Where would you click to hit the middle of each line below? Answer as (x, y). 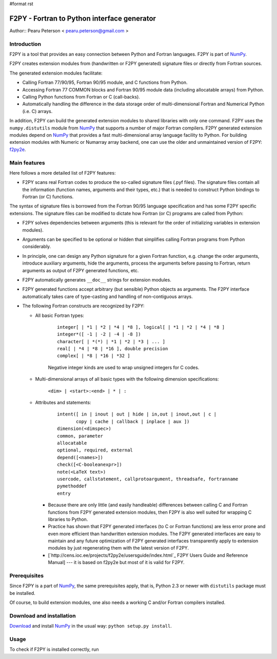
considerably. (37, 247)
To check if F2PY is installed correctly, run (54, 649)
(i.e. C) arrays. (37, 111)
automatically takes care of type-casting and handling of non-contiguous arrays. (107, 296)
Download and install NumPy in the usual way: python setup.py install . (91, 626)
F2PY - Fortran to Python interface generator (83, 18)
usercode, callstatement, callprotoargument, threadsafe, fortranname (148, 479)
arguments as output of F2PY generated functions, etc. (81, 270)
